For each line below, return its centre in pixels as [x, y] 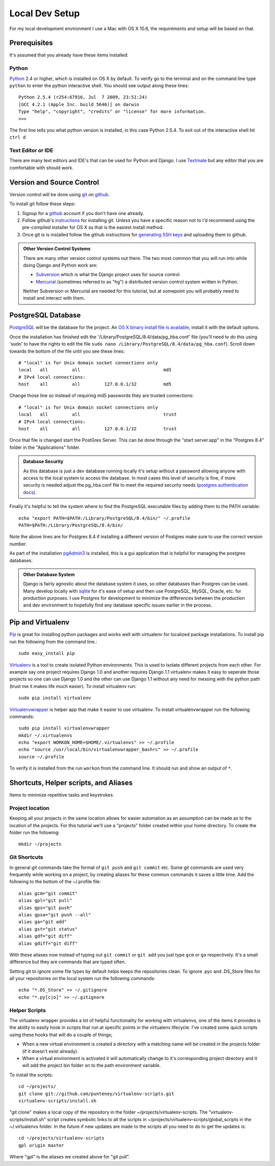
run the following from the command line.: [53, 642]
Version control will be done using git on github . [60, 194]
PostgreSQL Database [45, 315]
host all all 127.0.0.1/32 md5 [95, 384]
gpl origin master [42, 1145]
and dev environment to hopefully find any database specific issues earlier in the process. [118, 605]
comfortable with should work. [42, 168]
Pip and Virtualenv [39, 622]
